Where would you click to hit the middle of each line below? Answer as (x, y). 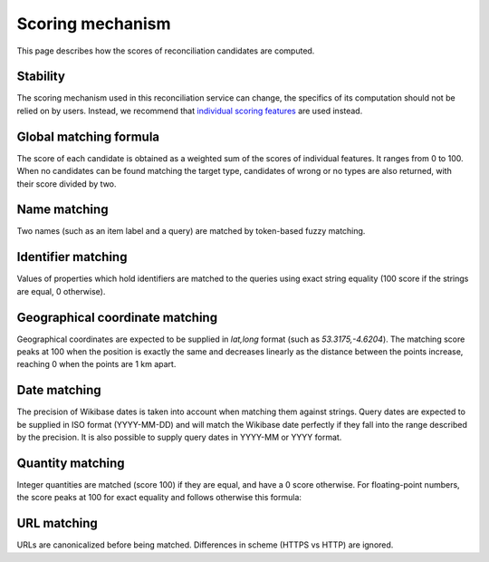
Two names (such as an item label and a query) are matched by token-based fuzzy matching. (191, 231)
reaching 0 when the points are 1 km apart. (96, 364)
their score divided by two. (67, 184)
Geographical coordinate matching (117, 317)
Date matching (59, 390)
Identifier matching (72, 257)
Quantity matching (71, 463)
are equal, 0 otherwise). (61, 291)
